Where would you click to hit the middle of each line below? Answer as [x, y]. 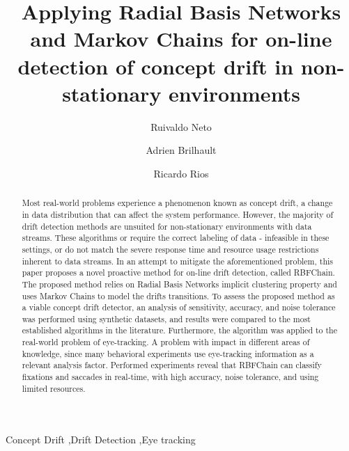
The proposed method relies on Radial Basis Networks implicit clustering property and [179, 284]
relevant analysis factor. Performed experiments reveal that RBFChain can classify [172, 365]
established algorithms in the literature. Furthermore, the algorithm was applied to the [179, 330]
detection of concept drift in [156, 66]
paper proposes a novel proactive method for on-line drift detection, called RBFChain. [178, 272]
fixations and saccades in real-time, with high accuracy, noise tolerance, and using [170, 377]
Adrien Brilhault [181, 150]
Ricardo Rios [181, 173]
